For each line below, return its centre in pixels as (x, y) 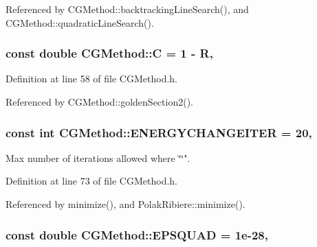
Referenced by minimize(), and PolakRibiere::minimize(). (125, 204)
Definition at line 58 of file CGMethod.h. (91, 79)
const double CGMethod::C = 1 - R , (109, 53)
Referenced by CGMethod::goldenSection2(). (99, 102)
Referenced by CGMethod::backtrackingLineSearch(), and (127, 9)
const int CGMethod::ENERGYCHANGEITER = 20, (159, 132)
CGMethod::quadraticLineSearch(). (80, 22)
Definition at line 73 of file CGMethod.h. (91, 181)
